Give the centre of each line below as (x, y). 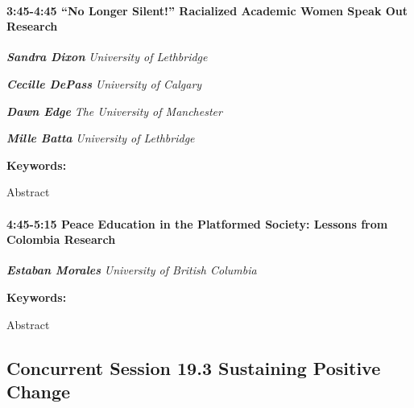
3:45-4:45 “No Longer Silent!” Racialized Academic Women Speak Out (207, 10)
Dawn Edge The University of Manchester (114, 111)
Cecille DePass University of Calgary (104, 83)
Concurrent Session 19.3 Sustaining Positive (194, 367)
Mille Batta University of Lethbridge (101, 138)
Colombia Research (61, 239)
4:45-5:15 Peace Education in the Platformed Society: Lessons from (197, 223)
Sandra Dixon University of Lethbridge (107, 57)
